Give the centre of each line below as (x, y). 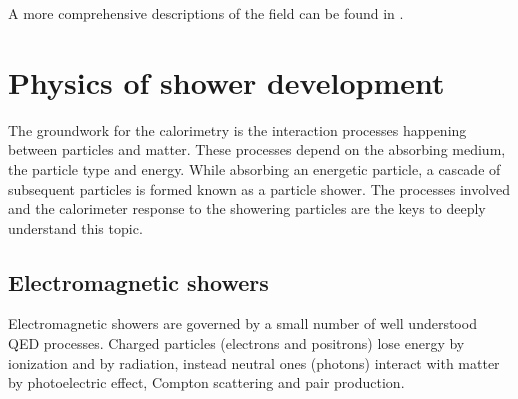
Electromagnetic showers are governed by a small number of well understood (242, 323)
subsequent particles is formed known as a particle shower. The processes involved (259, 188)
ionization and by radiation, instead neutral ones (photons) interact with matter (254, 362)
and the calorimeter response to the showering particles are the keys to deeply (247, 208)
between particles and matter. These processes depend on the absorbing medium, (257, 149)
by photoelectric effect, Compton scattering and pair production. (206, 382)
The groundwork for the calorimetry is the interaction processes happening (237, 129)
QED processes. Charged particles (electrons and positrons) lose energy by (236, 343)
